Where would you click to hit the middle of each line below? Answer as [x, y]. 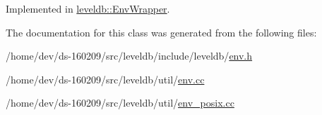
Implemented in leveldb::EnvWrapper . [88, 8]
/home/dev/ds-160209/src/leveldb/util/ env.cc [105, 79]
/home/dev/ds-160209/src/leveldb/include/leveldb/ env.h [129, 56]
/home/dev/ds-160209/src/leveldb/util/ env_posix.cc [120, 103]
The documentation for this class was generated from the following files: [161, 32]
